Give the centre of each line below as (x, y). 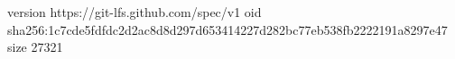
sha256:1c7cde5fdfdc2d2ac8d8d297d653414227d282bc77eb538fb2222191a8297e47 (227, 29)
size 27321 (35, 47)
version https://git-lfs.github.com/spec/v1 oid (135, 12)
